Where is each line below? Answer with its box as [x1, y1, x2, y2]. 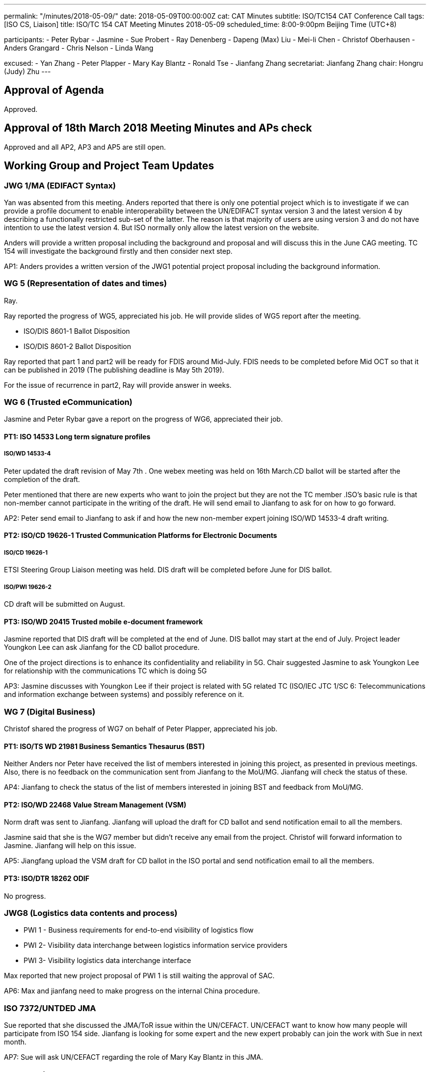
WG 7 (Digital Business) [4, 706, 96, 717]
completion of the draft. [4, 475, 80, 483]
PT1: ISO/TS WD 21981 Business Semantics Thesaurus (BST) [4, 742, 205, 750]
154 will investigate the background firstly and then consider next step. [4, 246, 233, 255]
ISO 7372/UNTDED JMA [4, 1003, 96, 1013]
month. [4, 1038, 27, 1046]
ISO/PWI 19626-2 [4, 583, 52, 590]
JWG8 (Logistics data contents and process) [4, 908, 178, 918]
